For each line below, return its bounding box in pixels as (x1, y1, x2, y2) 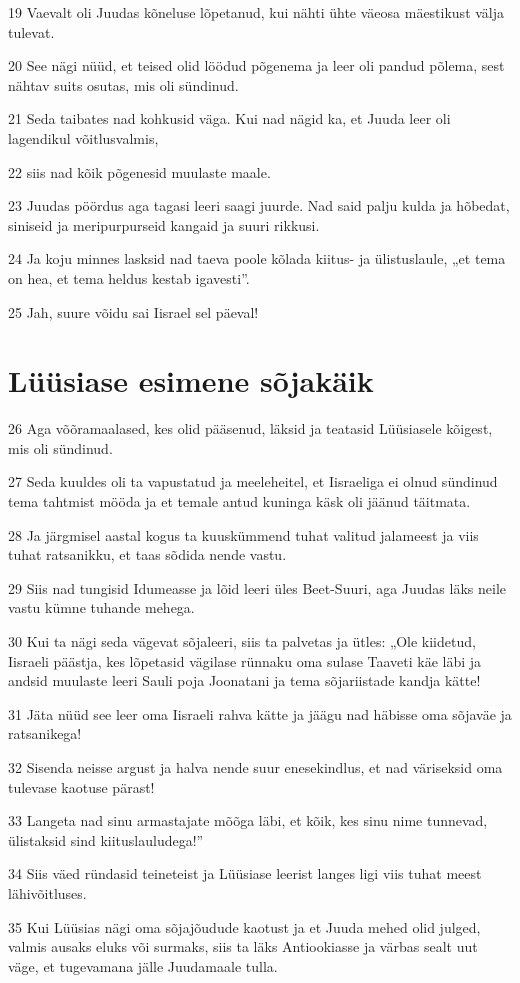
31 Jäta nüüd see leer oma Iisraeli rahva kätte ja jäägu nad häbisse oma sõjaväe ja (8, 703, 512, 724)
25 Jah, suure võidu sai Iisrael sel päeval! (8, 301, 259, 322)
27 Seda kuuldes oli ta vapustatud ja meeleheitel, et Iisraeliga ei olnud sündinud (8, 471, 498, 492)
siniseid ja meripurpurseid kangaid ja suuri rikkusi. (8, 214, 320, 235)
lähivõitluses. (8, 882, 87, 903)
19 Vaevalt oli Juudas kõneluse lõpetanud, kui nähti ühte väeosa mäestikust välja (8, 2, 505, 22)
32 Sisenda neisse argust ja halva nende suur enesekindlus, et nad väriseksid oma (8, 756, 503, 777)
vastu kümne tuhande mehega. (8, 597, 195, 618)
